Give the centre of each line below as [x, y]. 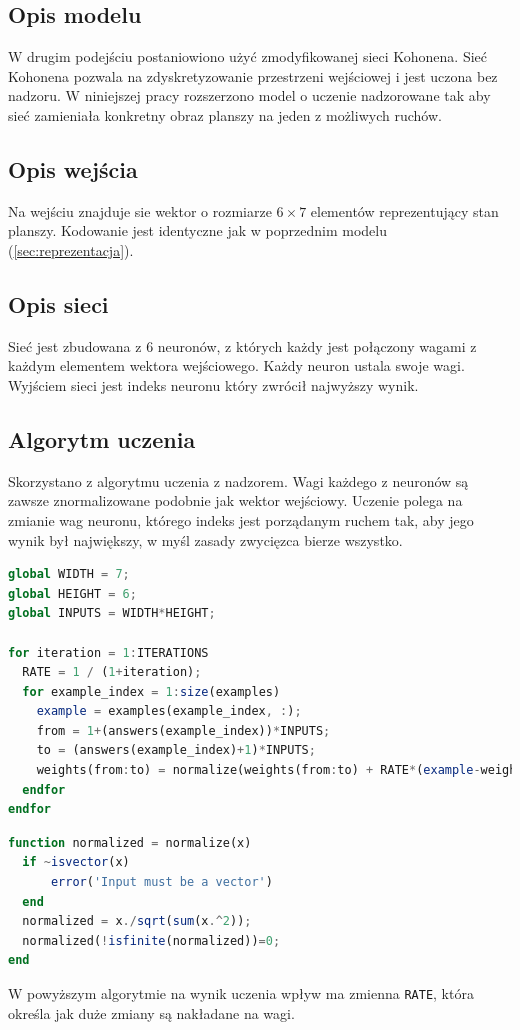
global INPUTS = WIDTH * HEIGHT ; [112, 613]
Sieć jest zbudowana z [75, 345]
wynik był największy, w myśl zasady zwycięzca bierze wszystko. [205, 539]
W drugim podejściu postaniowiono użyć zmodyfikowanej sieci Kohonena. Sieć [248, 56]
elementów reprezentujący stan [404, 210]
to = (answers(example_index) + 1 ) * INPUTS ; [176, 750]
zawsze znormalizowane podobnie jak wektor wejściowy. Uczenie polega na [235, 500]
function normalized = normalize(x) [130, 842]
